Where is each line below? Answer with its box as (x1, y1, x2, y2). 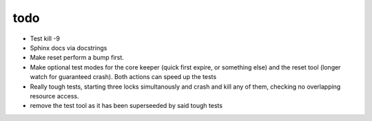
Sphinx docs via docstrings (30, 43, 107, 52)
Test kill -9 (30, 34, 60, 43)
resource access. (30, 91, 79, 100)
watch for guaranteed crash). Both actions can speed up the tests (30, 73, 217, 81)
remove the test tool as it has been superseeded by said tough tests (30, 102, 223, 110)
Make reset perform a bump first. (30, 54, 124, 62)
